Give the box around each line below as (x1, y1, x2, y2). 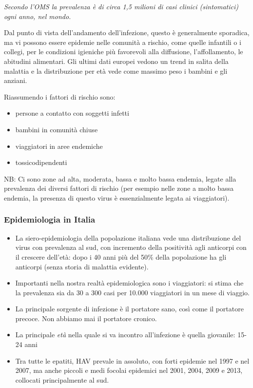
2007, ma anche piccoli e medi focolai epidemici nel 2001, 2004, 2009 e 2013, (15, 365, 243, 375)
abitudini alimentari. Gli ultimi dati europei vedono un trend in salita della (4, 56, 229, 66)
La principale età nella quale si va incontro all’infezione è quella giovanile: (15, 329, 235, 340)
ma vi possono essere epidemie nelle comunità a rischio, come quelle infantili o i (4, 37, 241, 47)
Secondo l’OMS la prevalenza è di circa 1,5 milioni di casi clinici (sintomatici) (4, 1, 239, 11)
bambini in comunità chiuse (15, 124, 98, 134)
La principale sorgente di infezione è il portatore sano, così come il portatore (15, 304, 244, 314)
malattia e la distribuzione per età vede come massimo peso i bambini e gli (4, 65, 228, 76)
